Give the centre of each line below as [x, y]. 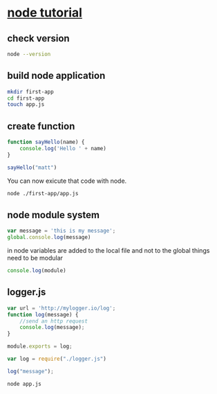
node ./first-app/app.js [43, 193]
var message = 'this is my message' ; [62, 231]
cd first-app [26, 98]
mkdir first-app [30, 91]
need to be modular [35, 258]
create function [41, 126]
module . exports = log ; [40, 347]
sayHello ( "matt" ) [32, 168]
